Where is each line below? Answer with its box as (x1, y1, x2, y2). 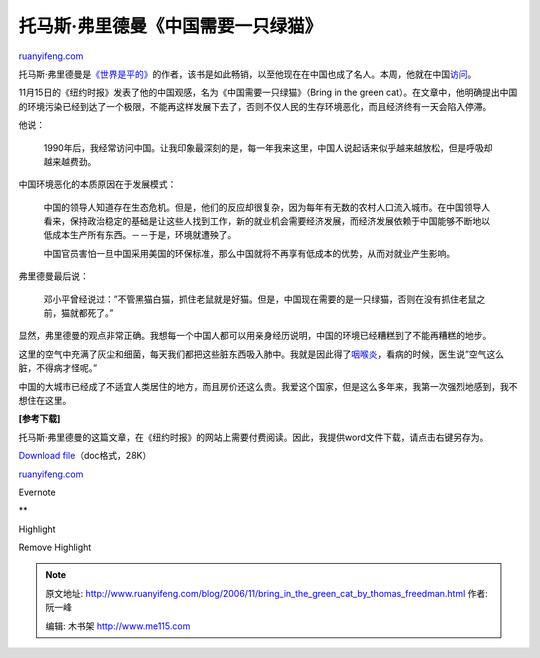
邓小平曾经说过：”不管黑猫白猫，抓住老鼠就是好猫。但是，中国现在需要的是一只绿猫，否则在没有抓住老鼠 (43, 293, 477, 305)
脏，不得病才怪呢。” (18, 362, 98, 374)
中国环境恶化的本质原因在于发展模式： (18, 178, 177, 190)
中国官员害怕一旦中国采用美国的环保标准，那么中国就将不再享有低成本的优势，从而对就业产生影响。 (43, 247, 455, 259)
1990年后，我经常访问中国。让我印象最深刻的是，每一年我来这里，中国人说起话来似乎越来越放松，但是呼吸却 (43, 141, 493, 154)
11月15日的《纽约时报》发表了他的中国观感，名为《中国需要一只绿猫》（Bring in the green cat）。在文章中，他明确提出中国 (18, 86, 518, 99)
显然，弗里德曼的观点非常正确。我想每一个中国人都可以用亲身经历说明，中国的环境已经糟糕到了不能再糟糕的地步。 (18, 330, 492, 342)
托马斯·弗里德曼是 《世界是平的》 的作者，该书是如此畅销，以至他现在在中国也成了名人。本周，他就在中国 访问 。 (18, 68, 477, 80)
